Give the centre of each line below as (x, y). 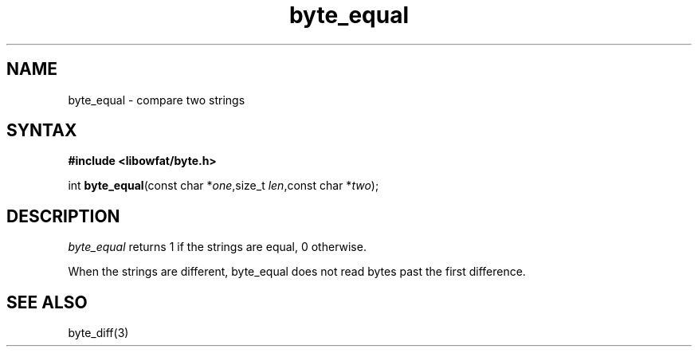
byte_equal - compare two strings (157, 100)
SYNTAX (42, 131)
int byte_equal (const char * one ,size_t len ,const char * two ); (224, 186)
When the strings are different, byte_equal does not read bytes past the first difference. (297, 272)
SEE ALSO (47, 302)
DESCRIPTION (63, 216)
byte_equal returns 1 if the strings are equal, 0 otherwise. (217, 247)
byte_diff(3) (98, 333)
